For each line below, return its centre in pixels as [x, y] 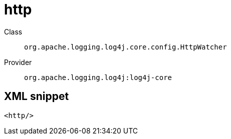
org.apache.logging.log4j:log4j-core [98, 77]
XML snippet [37, 96]
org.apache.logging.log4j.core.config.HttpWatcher [126, 47]
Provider [18, 62]
